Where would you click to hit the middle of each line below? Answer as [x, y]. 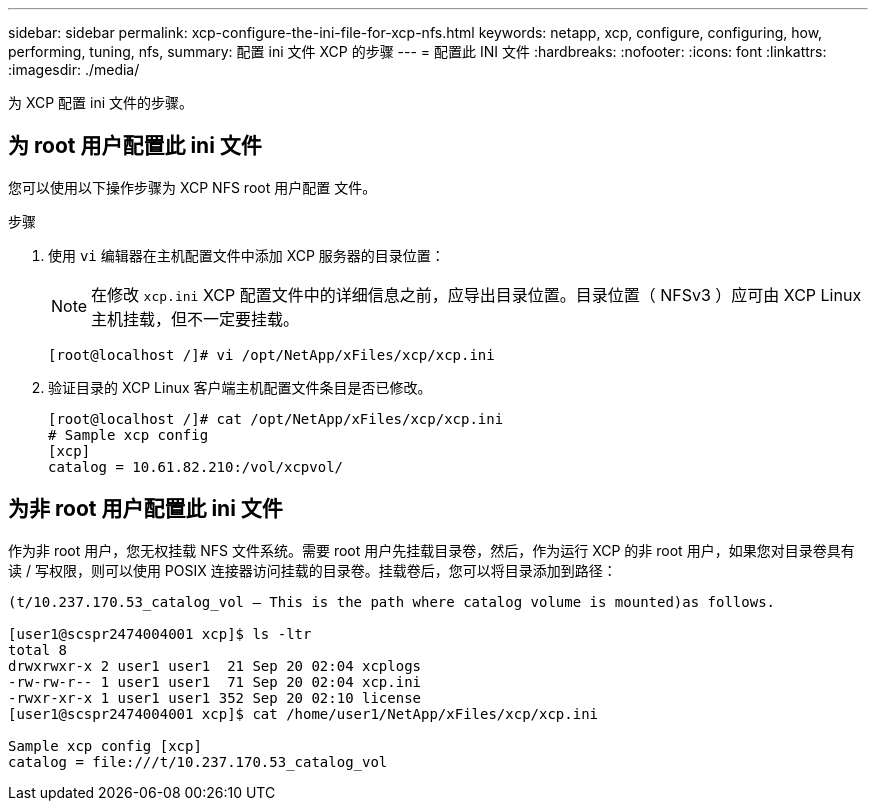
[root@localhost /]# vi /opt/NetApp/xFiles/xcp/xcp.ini [271, 354]
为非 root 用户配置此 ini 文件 [145, 509]
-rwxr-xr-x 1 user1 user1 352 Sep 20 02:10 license [215, 697]
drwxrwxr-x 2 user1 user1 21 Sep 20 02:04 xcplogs [215, 665]
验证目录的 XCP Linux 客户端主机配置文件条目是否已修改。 [240, 387]
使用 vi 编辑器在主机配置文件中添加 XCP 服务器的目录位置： [246, 255]
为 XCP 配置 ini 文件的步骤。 [101, 102]
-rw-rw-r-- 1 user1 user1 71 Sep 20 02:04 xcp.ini [215, 681]
